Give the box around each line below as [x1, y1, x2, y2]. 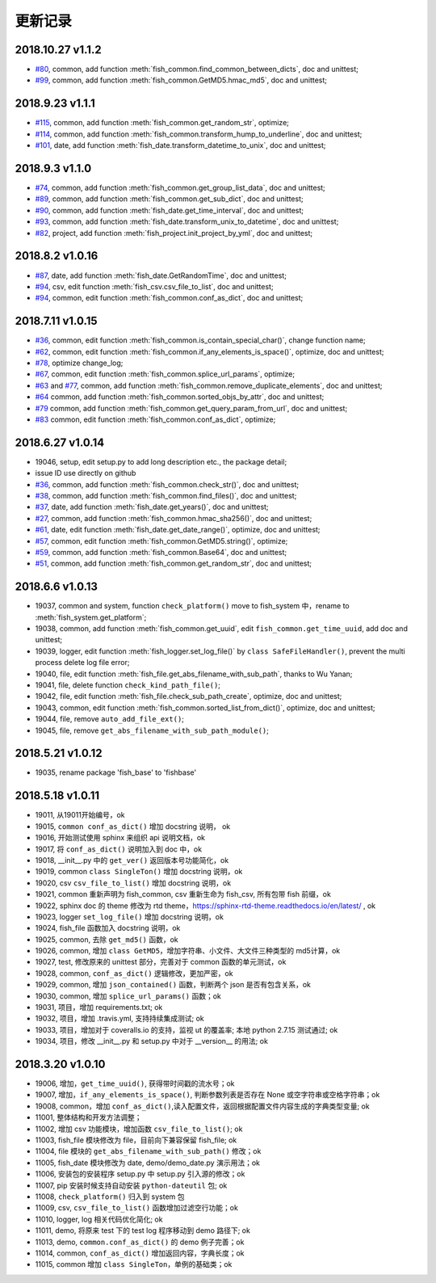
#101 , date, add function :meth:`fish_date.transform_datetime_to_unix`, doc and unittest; [35, 141, 326, 150]
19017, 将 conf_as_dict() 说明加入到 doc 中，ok [35, 844, 202, 854]
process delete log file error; [35, 658, 130, 667]
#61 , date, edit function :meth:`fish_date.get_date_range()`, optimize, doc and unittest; [35, 525, 321, 535]
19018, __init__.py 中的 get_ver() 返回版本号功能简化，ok [35, 855, 229, 864]
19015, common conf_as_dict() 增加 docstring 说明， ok [35, 821, 231, 831]
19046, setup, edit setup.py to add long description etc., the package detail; [35, 456, 287, 466]
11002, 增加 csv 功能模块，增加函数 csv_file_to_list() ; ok [35, 1124, 243, 1134]
